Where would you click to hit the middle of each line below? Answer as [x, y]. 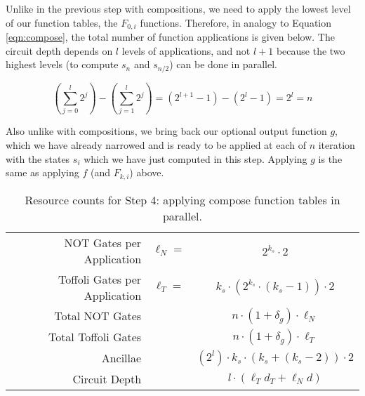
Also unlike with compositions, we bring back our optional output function [166, 131]
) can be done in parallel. [223, 64]
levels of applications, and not [186, 50]
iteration [337, 145]
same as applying [42, 172]
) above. [147, 172]
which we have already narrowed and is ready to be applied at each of [156, 145]
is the [330, 158]
